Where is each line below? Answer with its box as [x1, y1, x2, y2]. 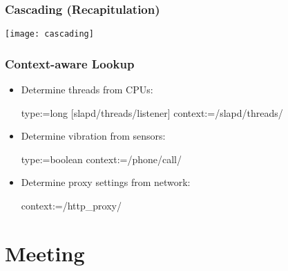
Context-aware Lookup [5, 55, 135, 72]
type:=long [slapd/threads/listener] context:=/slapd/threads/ [21, 105, 283, 120]
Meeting [5, 239, 85, 267]
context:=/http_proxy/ [21, 198, 122, 213]
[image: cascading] [5, 29, 94, 39]
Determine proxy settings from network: [21, 175, 191, 189]
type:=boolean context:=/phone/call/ [21, 151, 182, 166]
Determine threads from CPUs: [21, 82, 153, 97]
